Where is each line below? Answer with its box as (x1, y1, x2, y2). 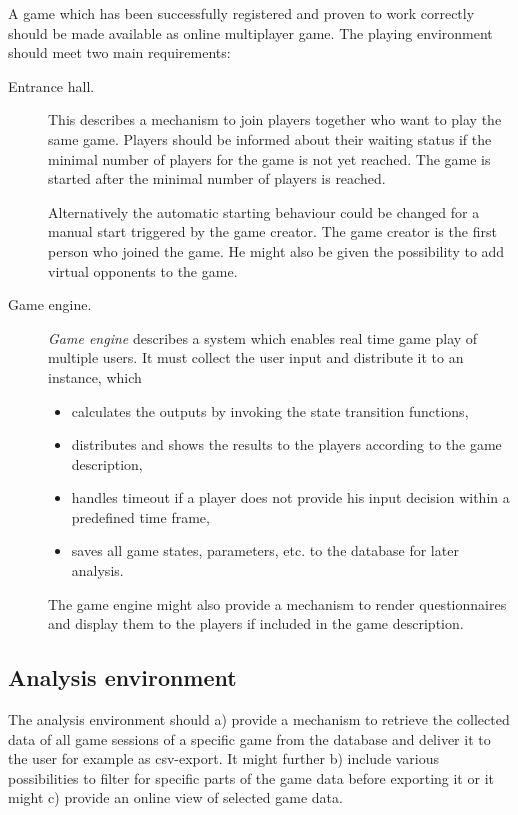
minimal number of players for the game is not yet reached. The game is (48, 148, 491, 169)
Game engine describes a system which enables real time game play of (48, 327, 478, 348)
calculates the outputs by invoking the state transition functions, (71, 400, 469, 421)
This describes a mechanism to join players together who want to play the (48, 109, 502, 130)
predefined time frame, (71, 506, 210, 527)
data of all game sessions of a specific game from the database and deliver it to (8, 728, 491, 749)
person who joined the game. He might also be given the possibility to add (48, 240, 505, 261)
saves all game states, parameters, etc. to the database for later (71, 540, 459, 561)
